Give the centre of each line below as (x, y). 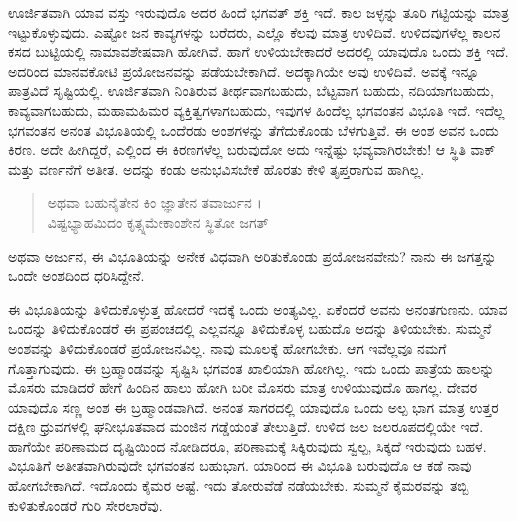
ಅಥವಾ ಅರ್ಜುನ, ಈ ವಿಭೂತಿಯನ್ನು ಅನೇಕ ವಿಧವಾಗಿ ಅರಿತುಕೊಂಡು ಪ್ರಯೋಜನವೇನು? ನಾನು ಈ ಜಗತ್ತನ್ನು (252, 255)
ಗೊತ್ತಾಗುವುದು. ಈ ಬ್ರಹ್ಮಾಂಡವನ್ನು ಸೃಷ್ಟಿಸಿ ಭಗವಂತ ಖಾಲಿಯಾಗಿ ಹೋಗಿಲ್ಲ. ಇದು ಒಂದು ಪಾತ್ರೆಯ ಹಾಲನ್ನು (251, 367)
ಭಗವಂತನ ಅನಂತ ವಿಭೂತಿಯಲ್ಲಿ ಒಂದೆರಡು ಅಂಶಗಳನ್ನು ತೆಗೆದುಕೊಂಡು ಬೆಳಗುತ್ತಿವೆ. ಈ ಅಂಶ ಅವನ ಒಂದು (253, 129)
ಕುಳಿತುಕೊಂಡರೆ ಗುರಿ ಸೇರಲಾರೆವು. (85, 504)
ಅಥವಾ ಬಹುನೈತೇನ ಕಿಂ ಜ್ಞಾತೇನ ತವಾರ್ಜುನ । (154, 202)
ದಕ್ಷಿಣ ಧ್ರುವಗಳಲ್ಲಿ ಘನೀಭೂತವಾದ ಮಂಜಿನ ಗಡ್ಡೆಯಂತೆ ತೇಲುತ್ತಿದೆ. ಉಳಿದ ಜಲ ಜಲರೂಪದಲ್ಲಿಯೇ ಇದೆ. (246, 426)
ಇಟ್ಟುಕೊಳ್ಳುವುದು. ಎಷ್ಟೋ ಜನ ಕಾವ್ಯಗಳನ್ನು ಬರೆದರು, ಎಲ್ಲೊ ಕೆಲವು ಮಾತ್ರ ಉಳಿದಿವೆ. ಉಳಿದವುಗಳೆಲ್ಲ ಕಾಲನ (254, 31)
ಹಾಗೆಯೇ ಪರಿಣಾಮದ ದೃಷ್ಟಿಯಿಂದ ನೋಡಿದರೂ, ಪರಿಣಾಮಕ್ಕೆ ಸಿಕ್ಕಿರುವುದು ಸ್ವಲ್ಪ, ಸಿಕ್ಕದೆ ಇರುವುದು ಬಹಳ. (247, 445)
